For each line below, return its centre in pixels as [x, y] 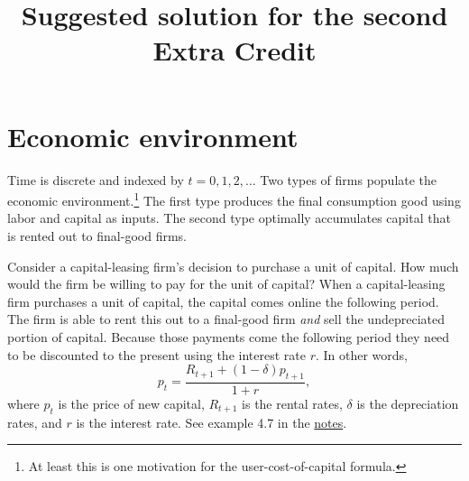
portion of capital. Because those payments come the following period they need [229, 336]
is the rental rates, [292, 403]
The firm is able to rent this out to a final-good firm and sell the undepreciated [226, 319]
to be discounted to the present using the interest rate [156, 354]
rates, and [35, 422]
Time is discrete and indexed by [96, 179]
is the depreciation [408, 403]
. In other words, [361, 354]
